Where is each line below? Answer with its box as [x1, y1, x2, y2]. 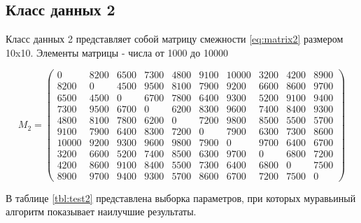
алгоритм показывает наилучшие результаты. [6, 204, 197, 219]
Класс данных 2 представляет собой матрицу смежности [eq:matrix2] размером [6, 31, 344, 46]
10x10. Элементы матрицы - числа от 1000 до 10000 [6, 45, 228, 59]
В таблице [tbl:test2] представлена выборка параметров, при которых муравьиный [6, 190, 356, 205]
